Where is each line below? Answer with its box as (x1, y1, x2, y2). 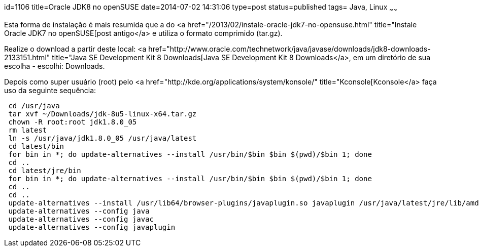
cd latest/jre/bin (8, 166, 81, 175)
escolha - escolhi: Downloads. (4, 61, 105, 70)
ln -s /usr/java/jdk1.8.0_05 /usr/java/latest (8, 134, 197, 142)
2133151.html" (4, 53, 50, 62)
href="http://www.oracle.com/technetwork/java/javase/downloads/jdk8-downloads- (148, 44, 431, 53)
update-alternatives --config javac (8, 215, 154, 223)
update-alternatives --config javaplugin (8, 223, 176, 231)
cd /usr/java (8, 101, 60, 110)
